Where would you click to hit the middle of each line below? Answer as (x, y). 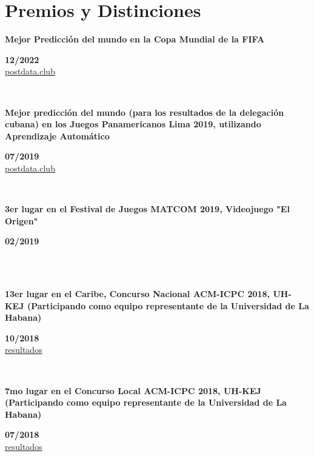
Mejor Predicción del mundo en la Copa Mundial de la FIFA (135, 39)
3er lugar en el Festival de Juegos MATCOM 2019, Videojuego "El (147, 209)
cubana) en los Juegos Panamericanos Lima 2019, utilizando (133, 124)
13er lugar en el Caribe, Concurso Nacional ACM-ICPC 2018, (138, 294)
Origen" (22, 220)
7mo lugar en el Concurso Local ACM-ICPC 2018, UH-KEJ (133, 390)
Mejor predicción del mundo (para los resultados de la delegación (145, 112)
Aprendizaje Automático (57, 136)
